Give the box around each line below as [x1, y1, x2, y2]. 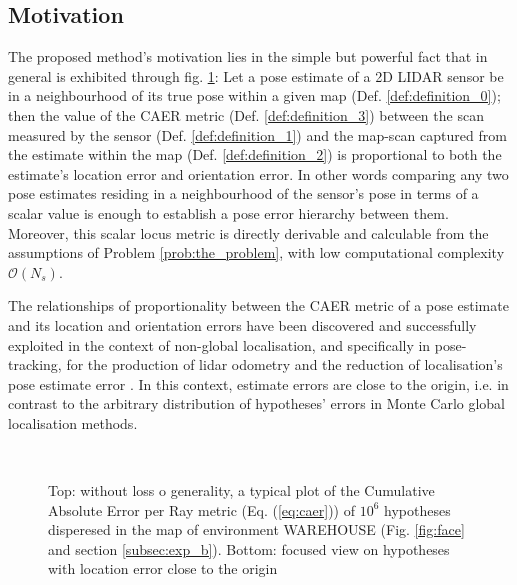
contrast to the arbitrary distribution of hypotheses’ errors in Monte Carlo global [8, 393, 506, 414]
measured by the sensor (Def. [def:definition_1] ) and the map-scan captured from [8, 124, 507, 145]
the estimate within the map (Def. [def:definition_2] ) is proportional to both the [8, 144, 502, 165]
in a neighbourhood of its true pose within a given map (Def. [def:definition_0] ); [8, 85, 501, 106]
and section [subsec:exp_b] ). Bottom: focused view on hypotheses [48, 538, 450, 559]
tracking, [8, 354, 62, 375]
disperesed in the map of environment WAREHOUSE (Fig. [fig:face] [48, 519, 465, 540]
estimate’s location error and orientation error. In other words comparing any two [8, 163, 509, 184]
